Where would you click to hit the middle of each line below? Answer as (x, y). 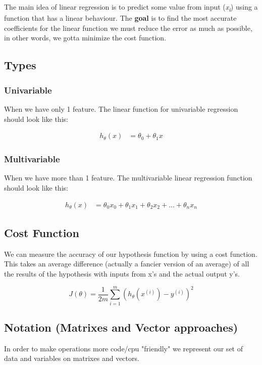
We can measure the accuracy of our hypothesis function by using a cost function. (131, 254)
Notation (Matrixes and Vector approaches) (121, 327)
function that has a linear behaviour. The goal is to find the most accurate (120, 18)
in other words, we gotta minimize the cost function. (85, 38)
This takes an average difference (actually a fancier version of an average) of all (127, 264)
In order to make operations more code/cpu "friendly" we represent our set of (123, 348)
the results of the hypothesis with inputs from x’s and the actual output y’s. (122, 273)
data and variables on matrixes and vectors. (72, 358)
